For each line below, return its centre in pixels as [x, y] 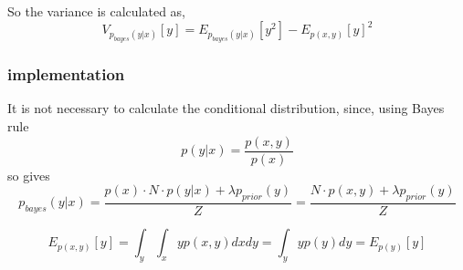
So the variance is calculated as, [97, 11]
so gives [29, 175]
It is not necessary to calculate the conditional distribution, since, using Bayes [226, 108]
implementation [66, 74]
